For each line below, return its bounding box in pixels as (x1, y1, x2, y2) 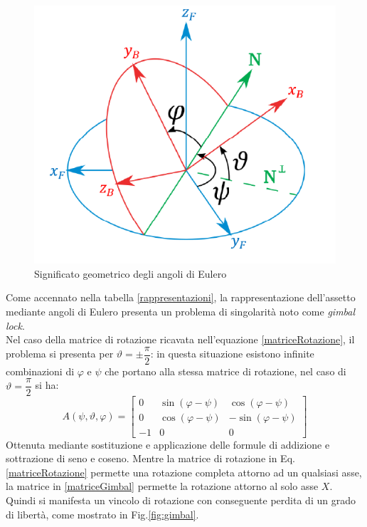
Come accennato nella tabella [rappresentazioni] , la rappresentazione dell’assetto (6, 290, 356, 305)
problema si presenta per (6, 346, 114, 361)
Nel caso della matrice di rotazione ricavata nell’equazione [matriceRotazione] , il (6, 332, 355, 347)
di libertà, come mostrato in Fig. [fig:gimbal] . (6, 506, 199, 521)
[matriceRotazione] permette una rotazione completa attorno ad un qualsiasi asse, (6, 464, 362, 479)
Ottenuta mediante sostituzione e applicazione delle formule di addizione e (6, 437, 330, 452)
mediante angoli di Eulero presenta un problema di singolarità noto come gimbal (6, 303, 356, 318)
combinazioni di (6, 363, 75, 378)
